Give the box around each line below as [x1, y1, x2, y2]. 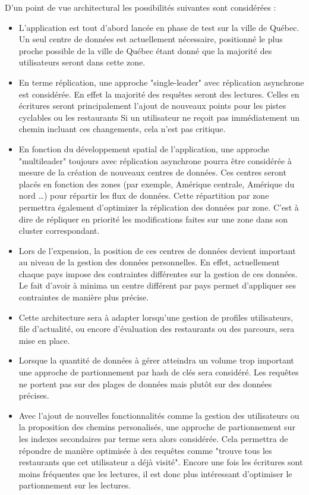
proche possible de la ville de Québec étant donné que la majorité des [18, 44, 272, 57]
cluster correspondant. [18, 224, 100, 237]
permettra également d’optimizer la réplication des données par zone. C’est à [18, 200, 299, 213]
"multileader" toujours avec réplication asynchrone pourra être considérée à [18, 154, 292, 167]
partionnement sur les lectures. [18, 479, 131, 491]
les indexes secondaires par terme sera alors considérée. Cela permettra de [18, 433, 288, 444]
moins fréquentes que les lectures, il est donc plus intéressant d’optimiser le [18, 467, 292, 480]
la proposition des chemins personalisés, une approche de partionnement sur [18, 421, 295, 433]
